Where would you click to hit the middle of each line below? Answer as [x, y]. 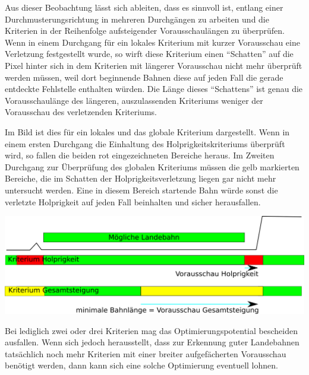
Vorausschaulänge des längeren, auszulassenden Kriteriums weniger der [134, 100]
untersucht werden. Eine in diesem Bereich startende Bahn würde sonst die [141, 190]
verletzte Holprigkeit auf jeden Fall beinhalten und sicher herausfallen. [133, 201]
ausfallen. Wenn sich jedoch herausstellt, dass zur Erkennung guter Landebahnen [152, 342]
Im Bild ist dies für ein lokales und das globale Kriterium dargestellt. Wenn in [147, 131]
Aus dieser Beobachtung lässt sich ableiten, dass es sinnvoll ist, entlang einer [144, 7]
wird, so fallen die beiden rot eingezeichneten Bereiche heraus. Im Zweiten [140, 155]
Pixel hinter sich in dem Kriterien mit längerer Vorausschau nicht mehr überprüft [154, 65]
